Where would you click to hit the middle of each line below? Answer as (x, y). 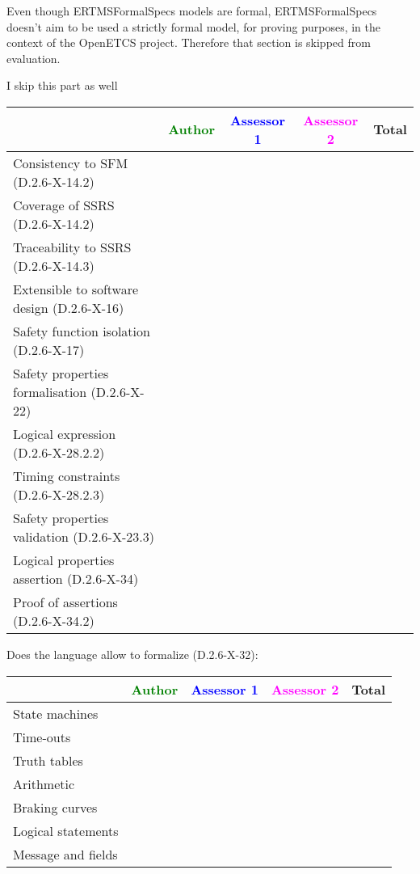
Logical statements (66, 830)
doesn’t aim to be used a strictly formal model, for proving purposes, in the (193, 26)
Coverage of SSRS (64, 205)
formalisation (50, 391)
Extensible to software (76, 289)
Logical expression (65, 433)
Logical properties (64, 559)
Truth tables (48, 760)
